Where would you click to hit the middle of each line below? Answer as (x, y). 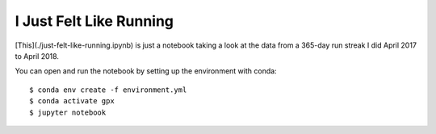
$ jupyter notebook (68, 112)
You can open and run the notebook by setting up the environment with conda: (146, 71)
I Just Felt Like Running (94, 21)
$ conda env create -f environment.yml (108, 90)
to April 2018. (37, 56)
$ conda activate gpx (72, 101)
